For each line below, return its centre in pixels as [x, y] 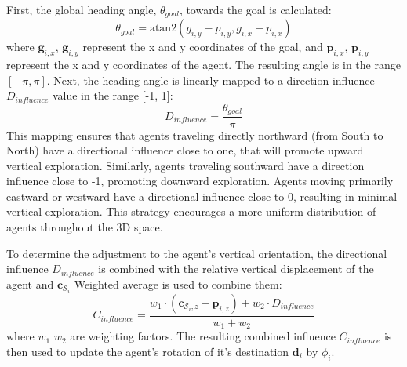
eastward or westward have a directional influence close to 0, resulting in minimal [202, 196]
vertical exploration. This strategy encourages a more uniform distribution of [191, 211]
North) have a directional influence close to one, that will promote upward [185, 150]
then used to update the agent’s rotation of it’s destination [148, 352]
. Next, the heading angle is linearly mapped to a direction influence [211, 80]
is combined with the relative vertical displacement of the [236, 269]
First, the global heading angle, [82, 9]
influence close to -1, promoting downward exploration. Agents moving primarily [200, 181]
